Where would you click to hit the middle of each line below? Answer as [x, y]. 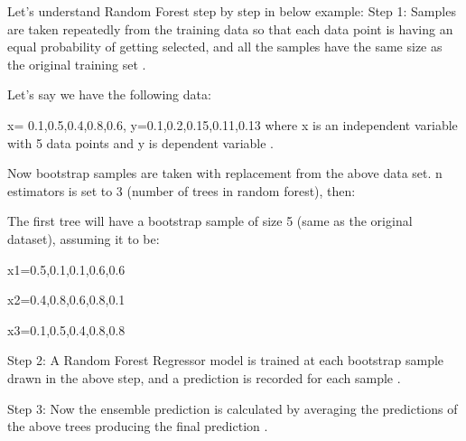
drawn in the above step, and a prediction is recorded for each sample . [204, 377]
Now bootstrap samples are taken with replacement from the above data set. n [225, 173]
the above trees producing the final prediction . [138, 426]
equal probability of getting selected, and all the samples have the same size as [225, 47]
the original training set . [77, 64]
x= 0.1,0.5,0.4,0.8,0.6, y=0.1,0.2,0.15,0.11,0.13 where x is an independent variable [233, 124]
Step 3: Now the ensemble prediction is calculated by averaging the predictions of [233, 408]
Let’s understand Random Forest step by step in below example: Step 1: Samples [232, 11]
